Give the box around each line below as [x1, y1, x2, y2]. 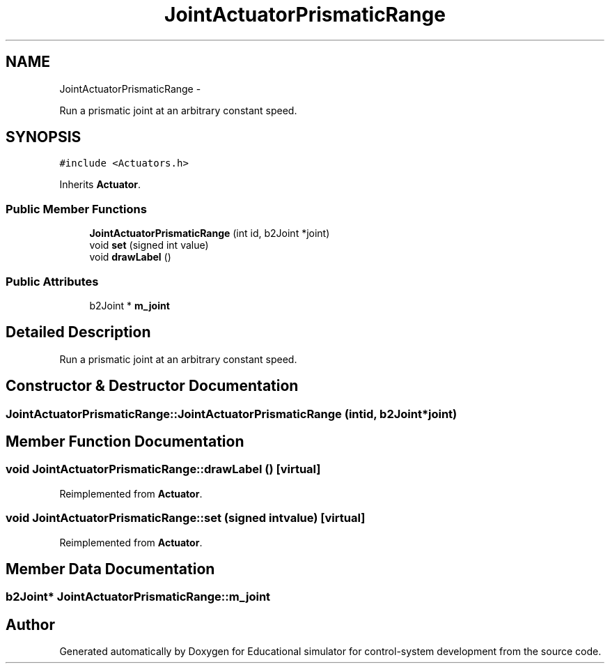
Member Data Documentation [6, 560, 215, 578]
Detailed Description [6, 323, 151, 341]
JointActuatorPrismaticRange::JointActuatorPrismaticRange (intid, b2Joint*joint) [6, 406, 458, 421]
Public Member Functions [6, 201, 147, 216]
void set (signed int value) [89, 239, 209, 252]
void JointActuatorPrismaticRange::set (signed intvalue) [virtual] [6, 511, 366, 525]
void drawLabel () [89, 251, 171, 263]
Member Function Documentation [6, 433, 244, 451]
